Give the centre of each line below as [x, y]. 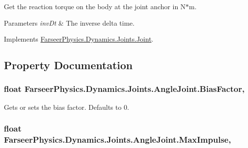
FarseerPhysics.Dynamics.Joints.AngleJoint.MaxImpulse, [117, 140]
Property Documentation [68, 65]
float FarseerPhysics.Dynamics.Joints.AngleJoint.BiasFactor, [124, 89]
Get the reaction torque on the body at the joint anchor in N [95, 6]
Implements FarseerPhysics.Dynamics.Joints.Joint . [79, 39]
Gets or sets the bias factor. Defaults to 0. [66, 107]
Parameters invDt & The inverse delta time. [69, 22]
